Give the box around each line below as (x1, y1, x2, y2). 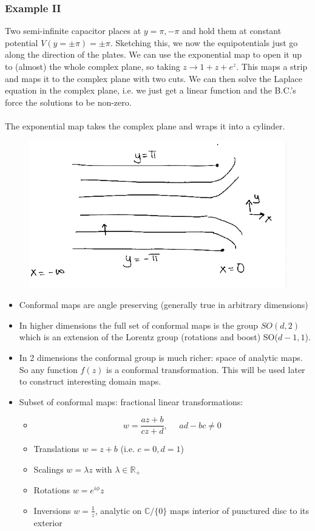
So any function (19, 363, 78, 375)
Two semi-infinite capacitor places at (5, 24, 141, 37)
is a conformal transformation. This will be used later (106, 363, 305, 375)
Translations (33, 442, 80, 455)
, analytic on (95, 504, 142, 516)
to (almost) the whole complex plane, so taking (5, 60, 180, 72)
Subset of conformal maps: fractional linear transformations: (19, 395, 243, 408)
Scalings (33, 462, 64, 475)
